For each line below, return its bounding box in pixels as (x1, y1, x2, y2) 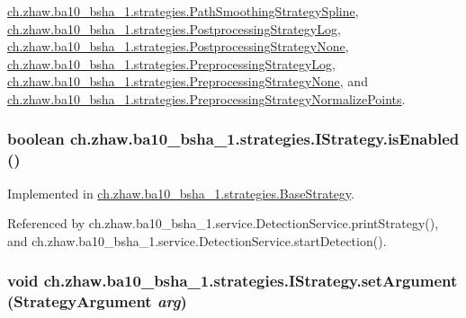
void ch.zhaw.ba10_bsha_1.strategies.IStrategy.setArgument (7, 269, 458, 292)
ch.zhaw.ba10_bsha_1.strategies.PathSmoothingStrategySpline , (7, 2, 359, 20)
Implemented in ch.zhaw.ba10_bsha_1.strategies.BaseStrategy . (7, 183, 354, 202)
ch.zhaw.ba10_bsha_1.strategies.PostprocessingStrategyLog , (7, 19, 341, 38)
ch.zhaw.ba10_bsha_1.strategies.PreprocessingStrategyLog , (7, 54, 336, 73)
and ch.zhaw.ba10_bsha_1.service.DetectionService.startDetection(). (7, 231, 387, 250)
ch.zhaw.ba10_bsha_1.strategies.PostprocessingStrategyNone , (7, 37, 349, 56)
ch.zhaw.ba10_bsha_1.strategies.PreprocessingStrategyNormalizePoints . (7, 89, 406, 108)
